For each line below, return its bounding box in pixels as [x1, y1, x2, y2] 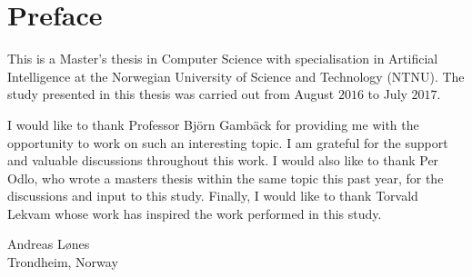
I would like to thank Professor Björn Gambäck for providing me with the [7, 114, 419, 134]
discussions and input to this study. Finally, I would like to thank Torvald [7, 186, 418, 205]
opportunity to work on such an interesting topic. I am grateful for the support [7, 133, 448, 152]
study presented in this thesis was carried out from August [7, 84, 335, 104]
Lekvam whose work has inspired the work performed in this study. [7, 203, 382, 223]
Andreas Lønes [7, 234, 90, 253]
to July [367, 84, 407, 104]
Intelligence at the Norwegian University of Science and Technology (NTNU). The [7, 66, 465, 85]
